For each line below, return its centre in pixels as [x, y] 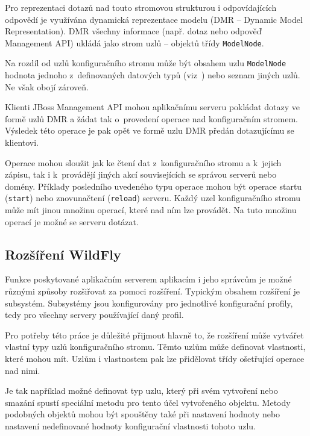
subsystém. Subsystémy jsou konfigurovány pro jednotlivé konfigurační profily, [149, 303]
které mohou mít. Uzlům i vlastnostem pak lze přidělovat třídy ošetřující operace [155, 359]
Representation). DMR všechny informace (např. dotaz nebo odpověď [133, 31]
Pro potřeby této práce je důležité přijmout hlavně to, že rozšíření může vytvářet [154, 335]
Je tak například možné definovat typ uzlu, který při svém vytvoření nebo [141, 391]
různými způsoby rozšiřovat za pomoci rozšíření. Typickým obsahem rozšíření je [153, 291]
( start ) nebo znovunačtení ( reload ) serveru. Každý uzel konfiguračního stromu [153, 198]
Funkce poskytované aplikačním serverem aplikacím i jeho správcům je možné [148, 279]
